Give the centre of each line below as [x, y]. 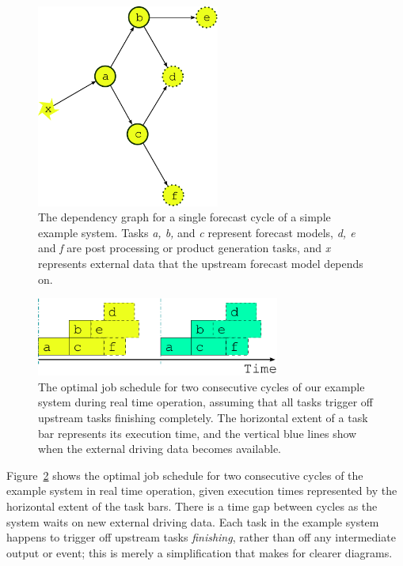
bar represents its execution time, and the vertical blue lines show [198, 433]
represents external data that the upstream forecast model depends [201, 263]
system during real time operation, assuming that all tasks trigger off [205, 402]
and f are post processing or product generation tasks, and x [184, 248]
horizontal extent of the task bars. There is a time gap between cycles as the [192, 506]
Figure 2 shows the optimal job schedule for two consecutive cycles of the [185, 475]
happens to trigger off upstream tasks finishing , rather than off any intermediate [201, 537]
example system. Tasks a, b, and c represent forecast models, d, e [197, 232]
